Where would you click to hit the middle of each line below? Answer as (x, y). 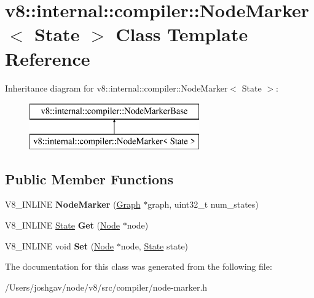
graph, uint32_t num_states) (203, 204)
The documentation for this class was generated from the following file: (139, 266)
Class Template (182, 34)
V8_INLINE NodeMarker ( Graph (73, 204)
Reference (48, 58)
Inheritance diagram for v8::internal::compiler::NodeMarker (116, 88)
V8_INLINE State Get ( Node (62, 225)
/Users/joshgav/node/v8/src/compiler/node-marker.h (106, 287)
